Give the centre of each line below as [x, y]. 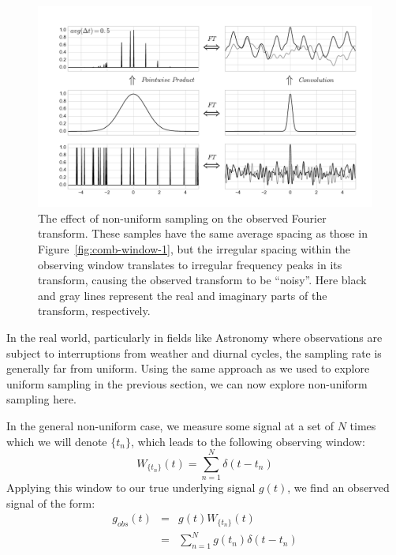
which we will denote [57, 441]
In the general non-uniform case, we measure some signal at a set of [170, 425]
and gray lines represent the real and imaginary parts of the [183, 295]
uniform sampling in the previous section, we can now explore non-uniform [187, 383]
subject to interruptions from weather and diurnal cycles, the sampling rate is [194, 352]
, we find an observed [338, 487]
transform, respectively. [94, 311]
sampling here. [41, 399]
